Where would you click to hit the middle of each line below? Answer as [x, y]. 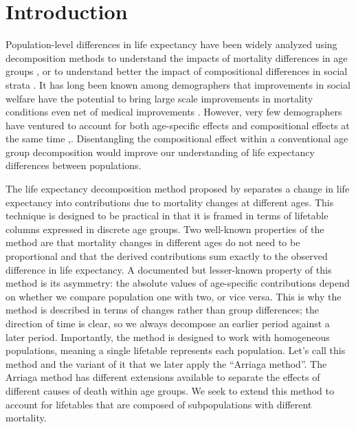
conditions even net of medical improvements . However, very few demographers [174, 112]
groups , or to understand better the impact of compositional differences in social [177, 71]
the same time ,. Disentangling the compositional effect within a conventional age [177, 139]
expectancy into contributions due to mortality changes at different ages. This [170, 202]
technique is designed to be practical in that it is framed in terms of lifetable [167, 216]
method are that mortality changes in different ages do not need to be [153, 242]
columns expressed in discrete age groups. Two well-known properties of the [165, 229]
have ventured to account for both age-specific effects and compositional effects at [178, 125]
